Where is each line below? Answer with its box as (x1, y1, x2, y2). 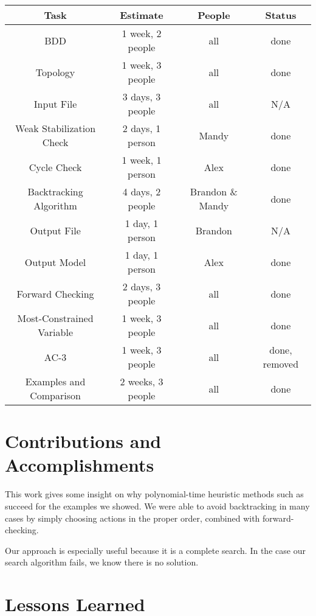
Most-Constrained (17, 311, 94, 325)
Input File (33, 96, 77, 111)
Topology (35, 65, 75, 79)
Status (265, 8, 297, 22)
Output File (30, 223, 81, 237)
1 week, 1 (122, 153, 162, 167)
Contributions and (5, 429, 162, 453)
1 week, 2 (122, 26, 162, 40)
